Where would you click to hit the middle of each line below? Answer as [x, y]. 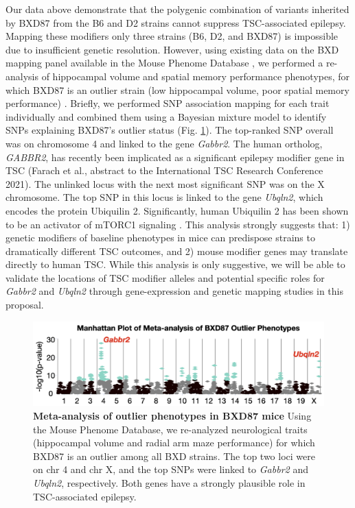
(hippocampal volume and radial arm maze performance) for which [174, 443]
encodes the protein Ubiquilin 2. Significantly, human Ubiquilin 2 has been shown [177, 210]
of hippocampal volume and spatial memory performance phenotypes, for [196, 76]
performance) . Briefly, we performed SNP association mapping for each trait [168, 103]
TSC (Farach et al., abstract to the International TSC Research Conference [164, 170]
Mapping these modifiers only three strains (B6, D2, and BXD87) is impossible [172, 36]
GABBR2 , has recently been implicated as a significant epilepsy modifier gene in [175, 157]
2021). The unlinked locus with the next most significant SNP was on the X [165, 183]
